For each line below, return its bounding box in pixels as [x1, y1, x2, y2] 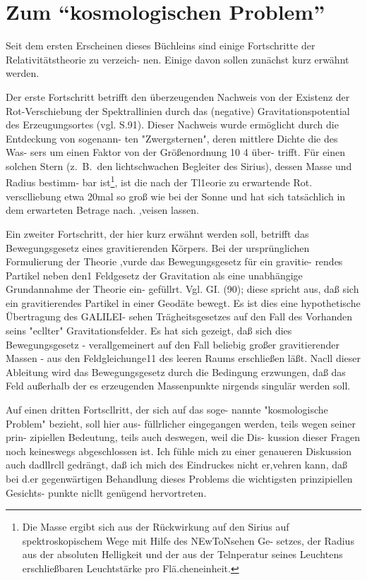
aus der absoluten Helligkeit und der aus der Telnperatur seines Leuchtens [22, 547, 343, 562]
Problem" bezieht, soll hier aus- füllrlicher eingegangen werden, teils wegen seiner [6, 416, 356, 430]
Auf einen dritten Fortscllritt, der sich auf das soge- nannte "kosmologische [6, 402, 328, 417]
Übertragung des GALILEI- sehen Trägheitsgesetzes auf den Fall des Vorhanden [6, 309, 353, 324]
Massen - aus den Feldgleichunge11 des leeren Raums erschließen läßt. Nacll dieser [6, 351, 361, 365]
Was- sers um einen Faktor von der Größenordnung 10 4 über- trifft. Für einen [6, 145, 346, 159]
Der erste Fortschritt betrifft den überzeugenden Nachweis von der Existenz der [6, 89, 350, 104]
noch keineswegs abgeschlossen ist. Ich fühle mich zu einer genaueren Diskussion [6, 443, 352, 458]
